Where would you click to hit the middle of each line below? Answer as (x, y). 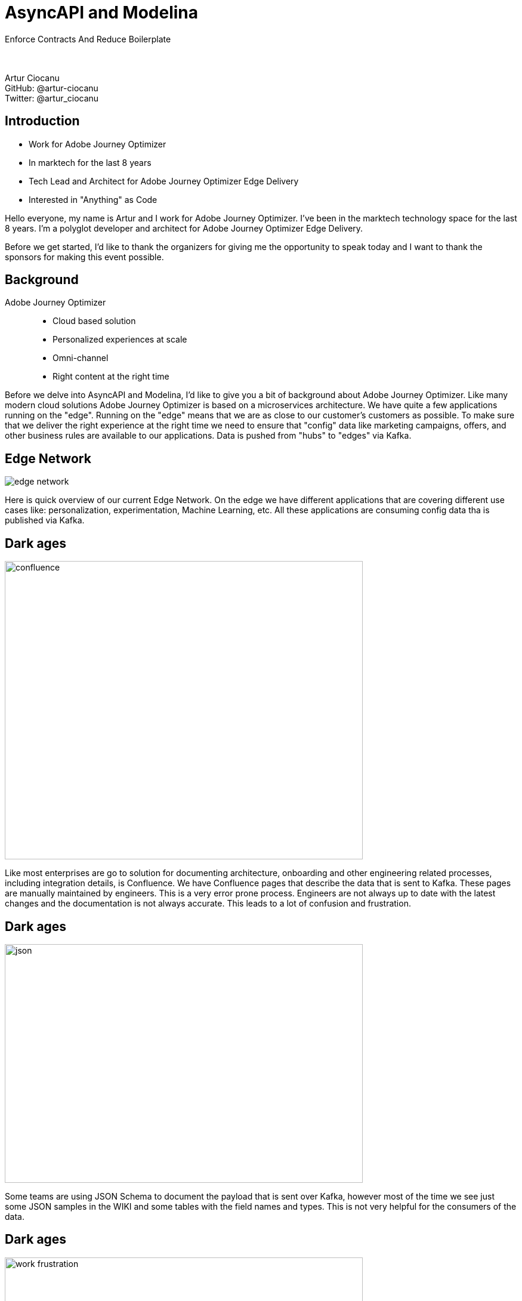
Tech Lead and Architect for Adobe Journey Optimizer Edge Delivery (164, 181)
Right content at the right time (111, 377)
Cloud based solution (94, 321)
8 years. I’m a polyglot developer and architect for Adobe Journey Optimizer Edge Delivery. (184, 228)
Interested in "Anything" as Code (93, 199)
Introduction (42, 121)
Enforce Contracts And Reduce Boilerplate (88, 39)
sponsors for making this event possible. (84, 257)
